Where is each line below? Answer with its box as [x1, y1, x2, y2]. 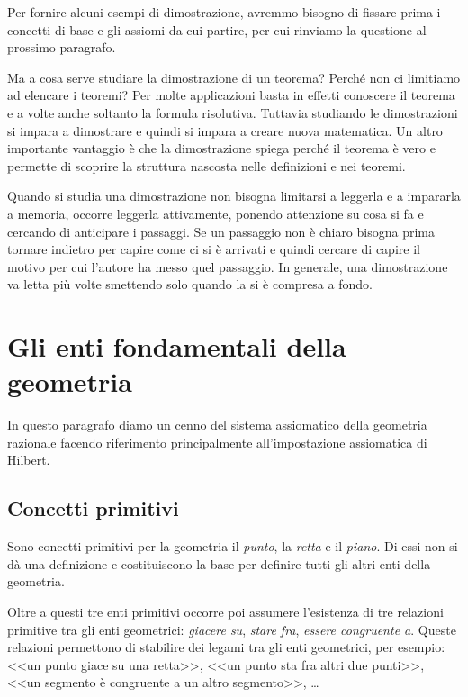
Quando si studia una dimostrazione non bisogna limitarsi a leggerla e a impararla [7, 186, 461, 205]
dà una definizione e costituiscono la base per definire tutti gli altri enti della [7, 554, 431, 573]
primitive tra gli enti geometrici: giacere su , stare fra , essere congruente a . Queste [7, 620, 456, 638]
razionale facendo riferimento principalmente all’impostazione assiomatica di [7, 432, 427, 451]
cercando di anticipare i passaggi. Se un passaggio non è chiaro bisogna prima [7, 222, 435, 240]
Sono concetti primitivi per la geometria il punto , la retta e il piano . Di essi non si [7, 537, 458, 556]
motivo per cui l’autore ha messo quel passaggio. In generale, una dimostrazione [7, 257, 448, 276]
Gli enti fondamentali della [7, 328, 346, 365]
